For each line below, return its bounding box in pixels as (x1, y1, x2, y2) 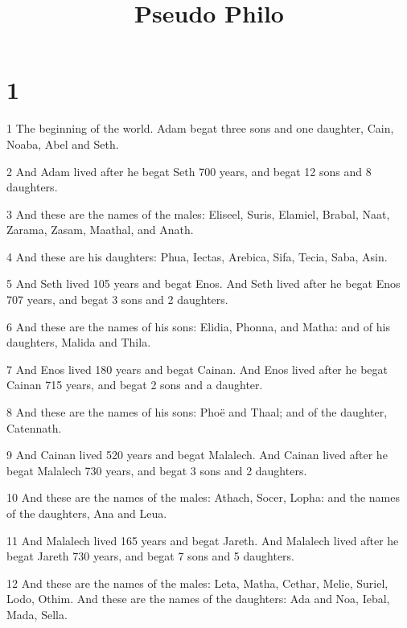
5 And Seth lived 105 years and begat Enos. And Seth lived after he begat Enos (6, 275, 401, 292)
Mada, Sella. (6, 605, 68, 622)
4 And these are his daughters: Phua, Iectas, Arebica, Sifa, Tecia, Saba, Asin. (6, 248, 388, 265)
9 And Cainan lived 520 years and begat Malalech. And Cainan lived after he (6, 446, 388, 463)
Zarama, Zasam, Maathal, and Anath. (6, 221, 194, 238)
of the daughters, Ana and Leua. (6, 505, 167, 521)
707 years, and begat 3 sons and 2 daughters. (6, 291, 228, 308)
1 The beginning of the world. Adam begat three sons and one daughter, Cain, (6, 120, 394, 137)
